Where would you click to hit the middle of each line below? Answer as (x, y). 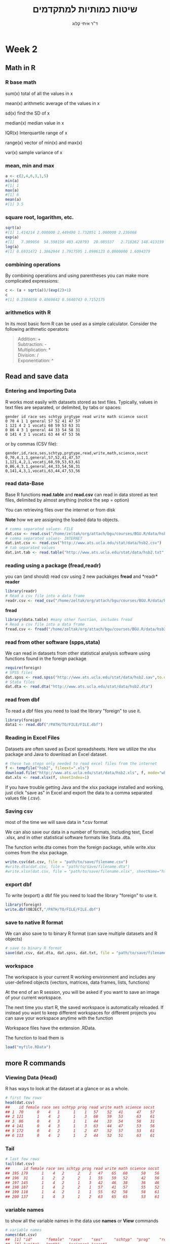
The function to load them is (35, 1038)
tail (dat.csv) (20, 1164)
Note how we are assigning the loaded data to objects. (62, 520)
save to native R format (34, 923)
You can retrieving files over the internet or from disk (60, 510)
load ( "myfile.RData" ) (28, 1047)
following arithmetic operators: (37, 329)
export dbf (18, 884)
